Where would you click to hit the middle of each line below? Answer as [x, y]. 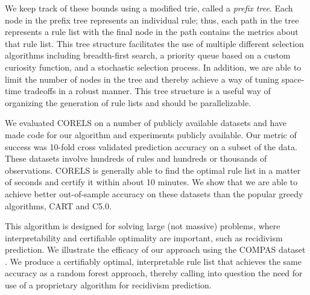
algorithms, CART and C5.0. [58, 205]
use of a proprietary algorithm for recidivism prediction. [108, 285]
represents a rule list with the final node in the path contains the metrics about [152, 32]
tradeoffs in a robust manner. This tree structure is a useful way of [147, 91]
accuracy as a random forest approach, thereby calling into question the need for [154, 273]
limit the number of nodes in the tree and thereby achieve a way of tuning [142, 79]
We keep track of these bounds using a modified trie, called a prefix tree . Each [149, 8]
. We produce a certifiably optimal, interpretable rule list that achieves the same [153, 261]
